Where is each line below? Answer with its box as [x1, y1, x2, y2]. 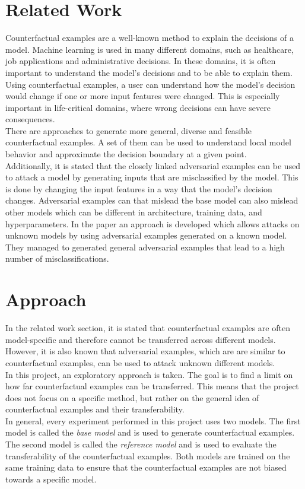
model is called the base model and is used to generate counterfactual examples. [5, 426, 295, 439]
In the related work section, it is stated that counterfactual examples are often [5, 322, 290, 334]
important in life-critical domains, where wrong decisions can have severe [5, 101, 271, 113]
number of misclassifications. [5, 252, 109, 265]
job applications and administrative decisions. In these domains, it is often [5, 55, 276, 67]
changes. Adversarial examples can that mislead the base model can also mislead [5, 194, 298, 207]
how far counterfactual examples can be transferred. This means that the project [5, 380, 299, 392]
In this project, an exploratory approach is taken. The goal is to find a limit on [5, 368, 293, 380]
